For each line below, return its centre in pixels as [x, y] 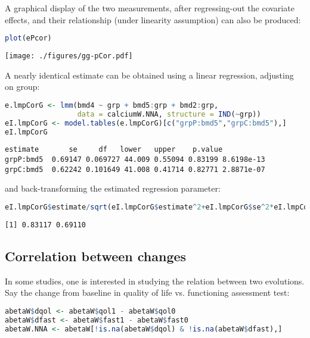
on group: [22, 87]
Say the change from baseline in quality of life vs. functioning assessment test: [147, 292]
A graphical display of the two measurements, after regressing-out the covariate [150, 8]
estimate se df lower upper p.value [114, 150]
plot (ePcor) [28, 38]
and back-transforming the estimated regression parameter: [113, 188]
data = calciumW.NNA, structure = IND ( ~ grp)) [169, 114]
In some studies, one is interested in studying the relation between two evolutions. [155, 281]
